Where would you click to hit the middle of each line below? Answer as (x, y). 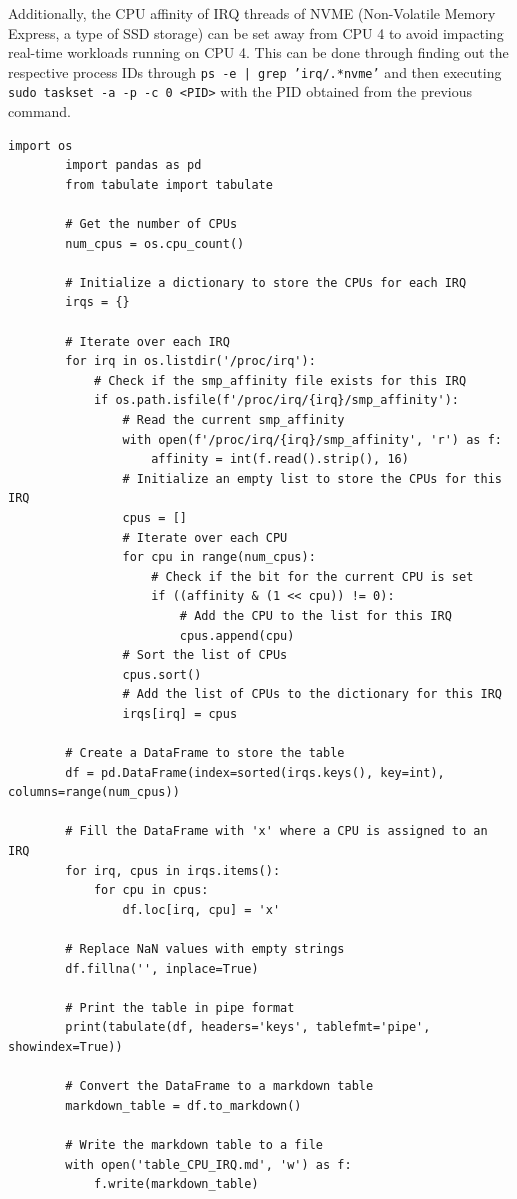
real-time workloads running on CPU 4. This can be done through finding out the (258, 52)
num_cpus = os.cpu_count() (155, 243)
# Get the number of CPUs (151, 224)
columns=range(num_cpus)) (94, 792)
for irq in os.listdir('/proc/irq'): (190, 361)
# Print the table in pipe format (180, 1007)
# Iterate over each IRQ (147, 341)
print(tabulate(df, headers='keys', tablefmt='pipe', (248, 1027)
